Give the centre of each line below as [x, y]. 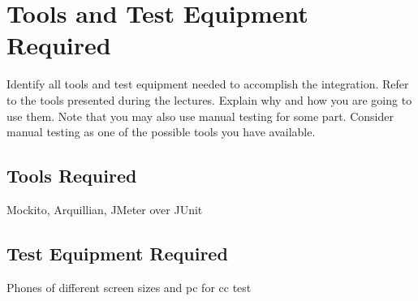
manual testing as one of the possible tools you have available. [161, 132]
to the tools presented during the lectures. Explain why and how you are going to [209, 99]
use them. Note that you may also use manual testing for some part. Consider [200, 116]
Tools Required [72, 176]
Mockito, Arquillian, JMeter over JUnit [105, 209]
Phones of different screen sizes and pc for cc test [129, 287]
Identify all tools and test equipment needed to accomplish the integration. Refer [208, 84]
